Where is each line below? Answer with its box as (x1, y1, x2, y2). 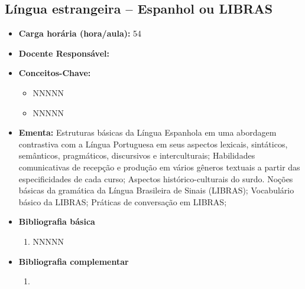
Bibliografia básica (18, 215, 95, 228)
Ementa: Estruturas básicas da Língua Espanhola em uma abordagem (18, 126, 277, 139)
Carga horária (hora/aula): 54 (18, 27, 142, 40)
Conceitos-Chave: (18, 67, 91, 79)
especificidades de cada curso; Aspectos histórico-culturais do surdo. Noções (18, 172, 293, 185)
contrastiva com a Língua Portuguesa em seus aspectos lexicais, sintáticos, (18, 137, 288, 150)
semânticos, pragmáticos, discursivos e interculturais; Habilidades (18, 149, 255, 162)
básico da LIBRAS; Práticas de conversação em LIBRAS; (18, 195, 227, 208)
